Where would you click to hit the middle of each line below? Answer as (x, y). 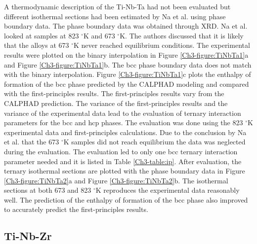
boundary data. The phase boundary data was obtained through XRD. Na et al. (126, 26)
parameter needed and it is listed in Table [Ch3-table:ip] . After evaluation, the (123, 161)
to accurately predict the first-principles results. (76, 209)
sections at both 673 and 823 (48, 190)
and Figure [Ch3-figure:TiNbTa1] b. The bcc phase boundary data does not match (128, 64)
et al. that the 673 (32, 142)
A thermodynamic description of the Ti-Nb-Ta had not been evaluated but (117, 6)
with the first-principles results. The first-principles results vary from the (114, 93)
